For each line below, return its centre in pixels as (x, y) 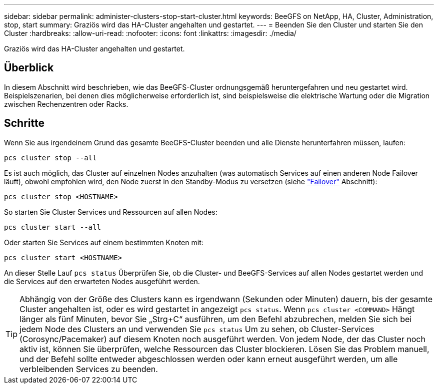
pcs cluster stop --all (50, 158)
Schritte (24, 123)
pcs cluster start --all (52, 227)
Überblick (29, 68)
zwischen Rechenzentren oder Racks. (66, 104)
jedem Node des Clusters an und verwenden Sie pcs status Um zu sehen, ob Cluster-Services (197, 329)
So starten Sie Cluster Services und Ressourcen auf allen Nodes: (111, 212)
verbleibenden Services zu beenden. (89, 369)
